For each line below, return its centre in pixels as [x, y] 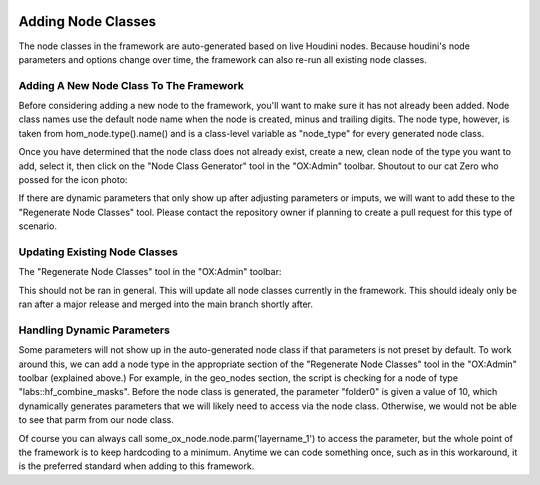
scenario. [37, 226]
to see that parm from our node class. [96, 420]
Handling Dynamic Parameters [94, 330]
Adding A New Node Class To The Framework [131, 85]
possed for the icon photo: [73, 179]
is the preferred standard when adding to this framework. [136, 466]
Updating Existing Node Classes [98, 252]
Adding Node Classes [87, 21]
